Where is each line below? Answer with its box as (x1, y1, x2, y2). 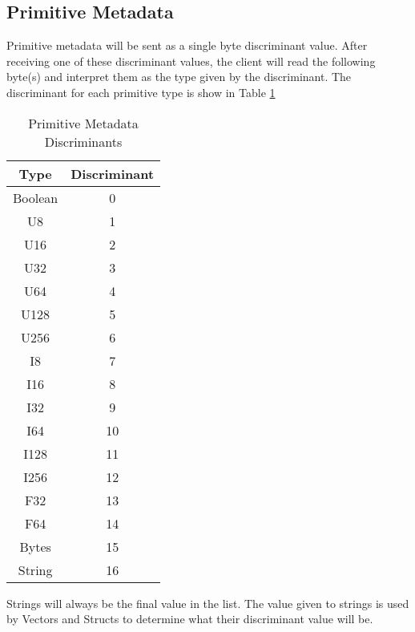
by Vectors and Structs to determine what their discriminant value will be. (6, 610, 373, 627)
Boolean (13, 188, 58, 207)
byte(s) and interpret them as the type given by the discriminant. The (6, 68, 352, 85)
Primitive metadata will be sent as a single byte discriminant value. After (6, 37, 368, 54)
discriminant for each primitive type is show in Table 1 (6, 83, 276, 100)
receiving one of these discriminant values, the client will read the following (6, 52, 376, 69)
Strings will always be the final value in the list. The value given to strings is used (6, 594, 409, 611)
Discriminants (44, 132, 123, 151)
